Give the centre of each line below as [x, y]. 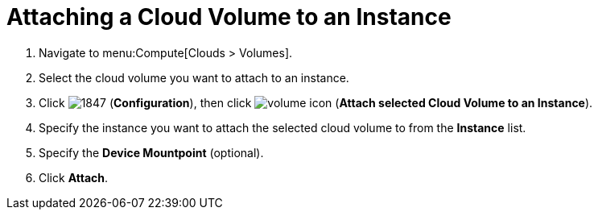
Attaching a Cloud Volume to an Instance [229, 17]
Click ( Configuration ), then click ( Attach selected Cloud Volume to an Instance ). [316, 102]
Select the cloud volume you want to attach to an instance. [194, 77]
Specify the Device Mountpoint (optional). [151, 152]
